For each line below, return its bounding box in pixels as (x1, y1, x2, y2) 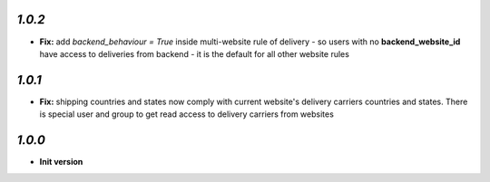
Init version (39, 157, 83, 168)
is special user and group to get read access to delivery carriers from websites (39, 109, 335, 120)
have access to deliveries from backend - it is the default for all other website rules (39, 48, 349, 59)
